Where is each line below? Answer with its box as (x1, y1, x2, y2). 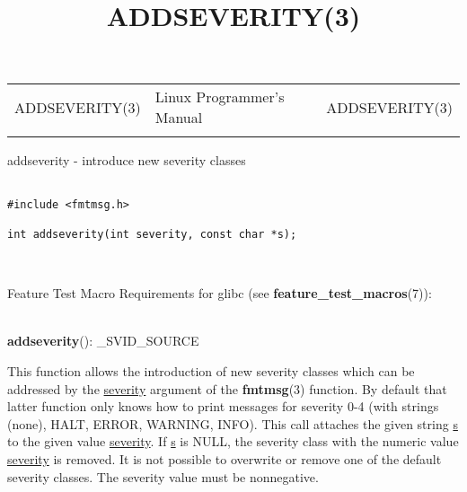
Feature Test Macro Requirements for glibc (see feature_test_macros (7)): (7, 284, 432, 303)
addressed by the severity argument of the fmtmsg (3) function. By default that (7, 379, 447, 398)
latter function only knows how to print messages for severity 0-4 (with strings (7, 397, 439, 416)
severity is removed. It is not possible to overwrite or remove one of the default (7, 449, 442, 468)
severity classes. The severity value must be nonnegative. (7, 467, 319, 486)
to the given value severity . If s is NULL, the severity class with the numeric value (7, 432, 459, 451)
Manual (154, 107, 203, 128)
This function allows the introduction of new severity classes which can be (7, 361, 415, 380)
